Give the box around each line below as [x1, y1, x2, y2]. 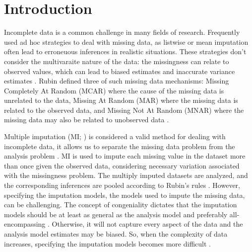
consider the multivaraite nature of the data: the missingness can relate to [4, 56, 229, 66]
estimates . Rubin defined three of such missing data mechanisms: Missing [4, 76, 229, 86]
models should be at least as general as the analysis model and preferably [4, 209, 228, 219]
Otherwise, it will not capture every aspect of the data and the [52, 219, 243, 229]
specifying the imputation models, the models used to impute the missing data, [4, 189, 245, 200]
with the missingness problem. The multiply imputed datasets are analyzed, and [4, 170, 248, 180]
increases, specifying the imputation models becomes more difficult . [4, 238, 211, 249]
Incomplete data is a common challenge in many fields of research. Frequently [4, 27, 240, 37]
